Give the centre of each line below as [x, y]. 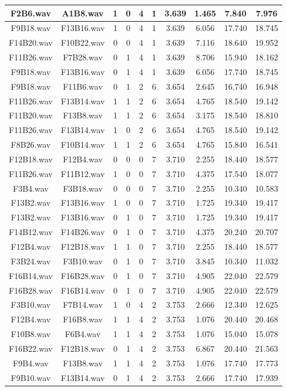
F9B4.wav [31, 363]
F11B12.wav [83, 173]
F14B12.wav [31, 232]
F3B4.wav [31, 188]
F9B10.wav [31, 377]
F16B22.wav [31, 348]
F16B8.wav [83, 319]
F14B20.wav [31, 42]
